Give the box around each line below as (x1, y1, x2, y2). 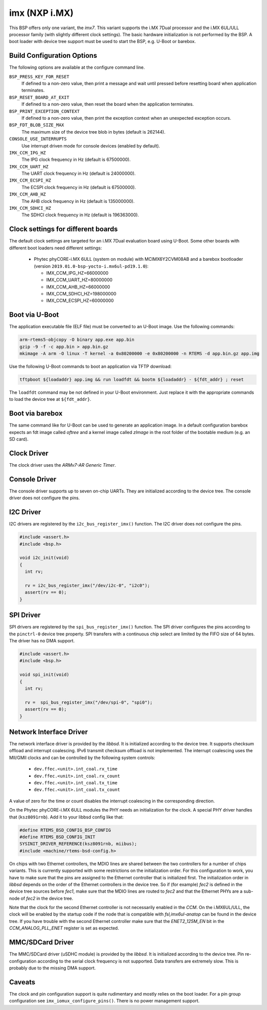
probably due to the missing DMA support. (9, 965, 96, 971)
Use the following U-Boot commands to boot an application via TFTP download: (9, 364, 172, 370)
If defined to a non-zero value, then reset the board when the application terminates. (21, 101, 194, 107)
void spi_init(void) (19, 672, 69, 677)
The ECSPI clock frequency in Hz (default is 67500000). (21, 184, 136, 190)
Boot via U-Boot (9, 311, 59, 319)
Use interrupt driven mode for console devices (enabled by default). (21, 143, 160, 148)
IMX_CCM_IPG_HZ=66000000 (46, 270, 109, 276)
